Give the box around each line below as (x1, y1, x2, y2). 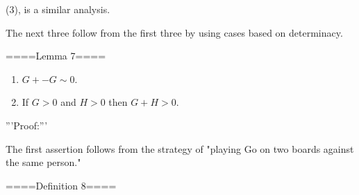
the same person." (6, 155, 81, 169)
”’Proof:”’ (6, 118, 48, 132)
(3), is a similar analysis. (6, 2, 110, 16)
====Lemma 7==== (6, 48, 106, 63)
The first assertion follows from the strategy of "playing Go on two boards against (6, 141, 354, 156)
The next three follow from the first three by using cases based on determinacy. (6, 25, 343, 39)
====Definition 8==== (6, 178, 117, 192)
